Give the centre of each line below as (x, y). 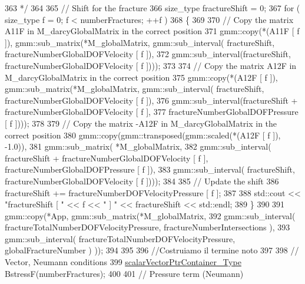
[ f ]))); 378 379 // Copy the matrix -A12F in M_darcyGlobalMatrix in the (141, 123)
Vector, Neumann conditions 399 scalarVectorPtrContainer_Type (123, 262)
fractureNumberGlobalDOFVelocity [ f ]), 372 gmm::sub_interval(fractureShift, (148, 54)
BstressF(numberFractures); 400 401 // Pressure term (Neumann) (124, 273)
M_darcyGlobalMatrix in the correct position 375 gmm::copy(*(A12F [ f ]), (141, 77)
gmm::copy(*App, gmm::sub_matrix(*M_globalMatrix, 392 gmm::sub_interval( (150, 215)
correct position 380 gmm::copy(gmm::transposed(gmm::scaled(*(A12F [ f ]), (143, 135)
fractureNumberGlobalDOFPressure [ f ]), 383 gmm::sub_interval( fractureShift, (150, 169)
